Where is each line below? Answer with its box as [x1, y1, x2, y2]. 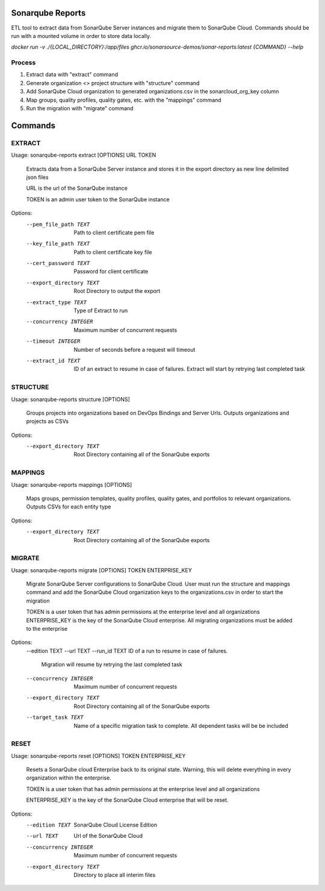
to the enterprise [26, 625, 68, 633]
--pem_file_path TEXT [26, 220, 90, 228]
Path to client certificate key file [73, 248, 153, 255]
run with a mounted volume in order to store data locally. [11, 32, 152, 39]
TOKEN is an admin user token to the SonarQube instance [26, 196, 170, 203]
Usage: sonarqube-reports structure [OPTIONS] [11, 395, 131, 403]
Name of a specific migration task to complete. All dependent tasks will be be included [73, 722, 288, 729]
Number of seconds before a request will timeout [73, 346, 196, 353]
